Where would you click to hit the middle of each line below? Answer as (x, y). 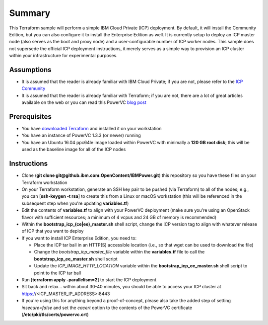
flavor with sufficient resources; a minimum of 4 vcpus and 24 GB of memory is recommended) (119, 217)
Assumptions (30, 70)
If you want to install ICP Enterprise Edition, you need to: (79, 238)
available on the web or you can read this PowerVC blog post (84, 102)
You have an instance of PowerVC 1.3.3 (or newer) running (81, 135)
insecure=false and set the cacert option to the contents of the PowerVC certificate (107, 308)
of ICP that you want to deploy (53, 231)
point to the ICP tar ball (58, 273)
